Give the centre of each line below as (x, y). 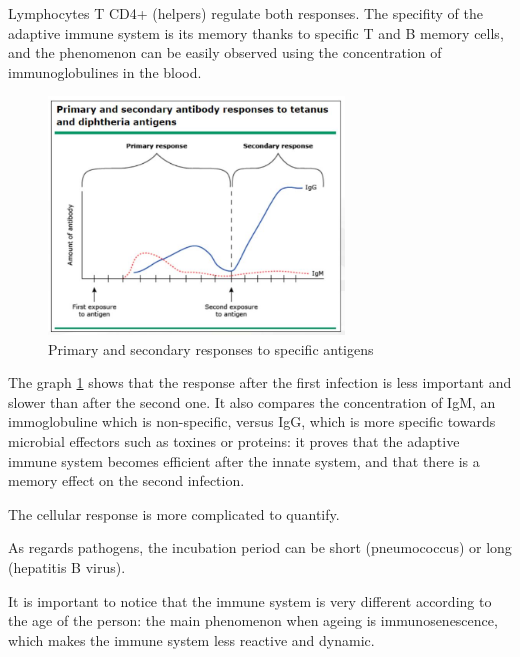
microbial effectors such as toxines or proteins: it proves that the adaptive (234, 440)
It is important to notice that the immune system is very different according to (250, 600)
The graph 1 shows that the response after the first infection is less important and (260, 382)
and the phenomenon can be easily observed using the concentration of (225, 52)
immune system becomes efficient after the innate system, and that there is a (244, 460)
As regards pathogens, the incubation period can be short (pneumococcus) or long (260, 547)
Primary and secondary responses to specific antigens (211, 348)
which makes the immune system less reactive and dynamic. (191, 639)
